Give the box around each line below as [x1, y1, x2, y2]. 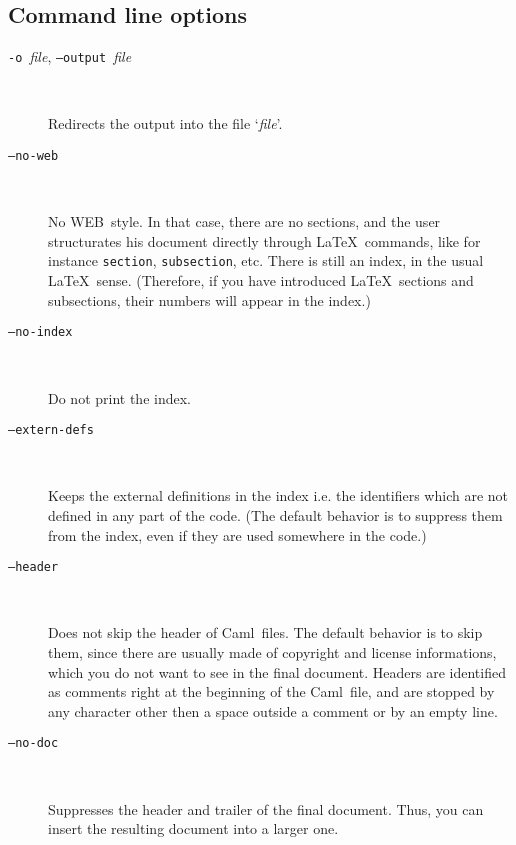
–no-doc [8, 736, 59, 751]
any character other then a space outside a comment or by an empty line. [48, 700, 498, 721]
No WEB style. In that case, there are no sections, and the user [48, 211, 441, 232]
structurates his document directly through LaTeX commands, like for [48, 230, 481, 251]
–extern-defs [8, 423, 94, 438]
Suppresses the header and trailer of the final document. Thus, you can [48, 798, 484, 819]
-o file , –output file [8, 46, 132, 67]
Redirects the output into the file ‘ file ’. [48, 113, 283, 134]
